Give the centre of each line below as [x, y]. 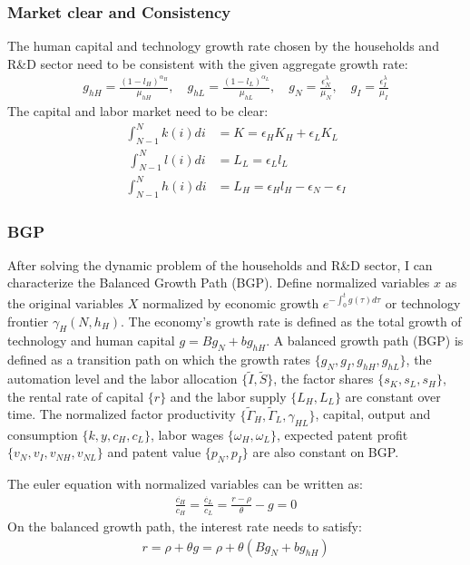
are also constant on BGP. [326, 452]
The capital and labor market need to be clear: [138, 111]
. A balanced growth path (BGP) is [365, 341]
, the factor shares [323, 379]
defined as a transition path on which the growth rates [159, 360]
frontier [28, 321]
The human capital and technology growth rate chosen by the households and [223, 46]
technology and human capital [91, 341]
